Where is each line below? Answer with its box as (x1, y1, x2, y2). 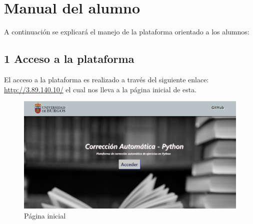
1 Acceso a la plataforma (4, 51, 134, 66)
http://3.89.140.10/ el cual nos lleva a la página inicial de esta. (4, 84, 197, 94)
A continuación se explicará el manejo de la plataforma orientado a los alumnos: (4, 26, 249, 37)
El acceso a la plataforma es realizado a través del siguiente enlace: (4, 74, 209, 84)
